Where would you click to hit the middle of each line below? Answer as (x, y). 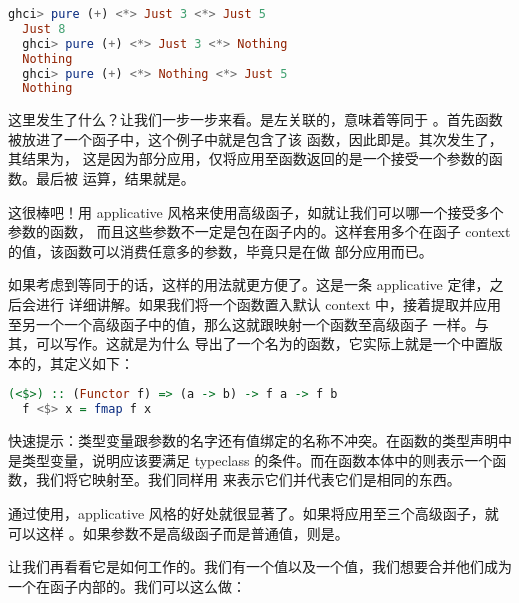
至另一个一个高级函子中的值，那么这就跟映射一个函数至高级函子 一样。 (241, 323)
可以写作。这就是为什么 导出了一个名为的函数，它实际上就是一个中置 (262, 343)
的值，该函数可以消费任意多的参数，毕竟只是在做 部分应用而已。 (220, 250)
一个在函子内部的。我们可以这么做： (127, 585)
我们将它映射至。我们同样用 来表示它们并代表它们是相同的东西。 (248, 479)
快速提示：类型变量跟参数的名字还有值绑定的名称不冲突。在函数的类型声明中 (260, 440)
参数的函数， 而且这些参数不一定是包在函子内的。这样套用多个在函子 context (259, 231)
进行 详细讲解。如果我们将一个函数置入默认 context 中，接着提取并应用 (268, 304)
